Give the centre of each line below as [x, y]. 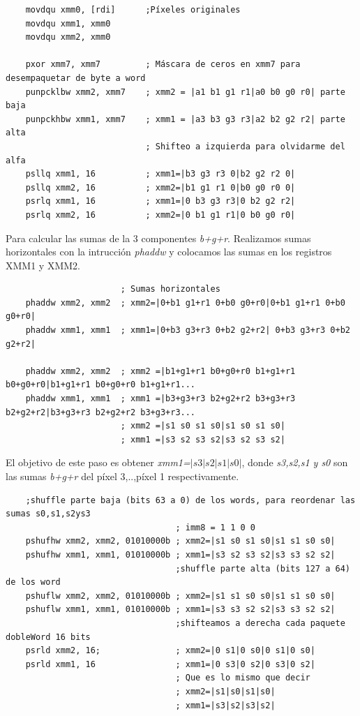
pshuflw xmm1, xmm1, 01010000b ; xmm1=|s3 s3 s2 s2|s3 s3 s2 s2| [180, 610]
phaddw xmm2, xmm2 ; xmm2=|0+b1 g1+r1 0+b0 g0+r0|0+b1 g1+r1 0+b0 [185, 303]
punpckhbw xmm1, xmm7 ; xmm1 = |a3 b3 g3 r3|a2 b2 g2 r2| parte [185, 119]
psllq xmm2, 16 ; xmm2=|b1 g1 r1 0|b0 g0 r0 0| [160, 187]
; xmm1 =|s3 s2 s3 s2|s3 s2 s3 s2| [203, 439]
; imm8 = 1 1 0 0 [215, 527]
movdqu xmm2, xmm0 [68, 37]
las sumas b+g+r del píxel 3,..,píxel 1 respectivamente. [122, 476]
